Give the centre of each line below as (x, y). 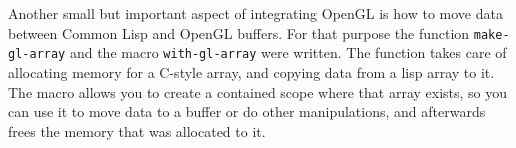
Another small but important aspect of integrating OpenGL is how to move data (255, 13)
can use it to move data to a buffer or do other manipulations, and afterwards (247, 111)
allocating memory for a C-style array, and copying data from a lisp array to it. (251, 71)
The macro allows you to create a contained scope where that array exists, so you (258, 91)
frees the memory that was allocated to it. (137, 130)
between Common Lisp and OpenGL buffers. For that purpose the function (239, 32)
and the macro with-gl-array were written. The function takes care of (288, 52)
